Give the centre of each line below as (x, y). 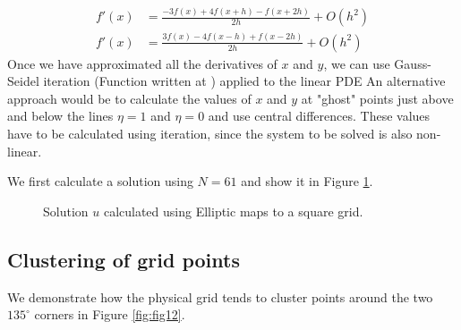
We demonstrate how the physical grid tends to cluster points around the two (220, 296)
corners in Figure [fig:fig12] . (110, 314)
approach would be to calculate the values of (129, 98)
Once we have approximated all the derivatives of (142, 63)
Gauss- (413, 63)
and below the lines (60, 116)
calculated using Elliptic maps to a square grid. (233, 211)
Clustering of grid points (124, 259)
